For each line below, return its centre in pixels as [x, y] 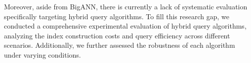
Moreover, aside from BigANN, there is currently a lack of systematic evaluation [126, 6]
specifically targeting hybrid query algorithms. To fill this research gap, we [117, 16]
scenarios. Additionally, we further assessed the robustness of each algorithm [120, 45]
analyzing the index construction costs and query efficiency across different [117, 35]
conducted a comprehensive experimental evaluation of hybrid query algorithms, [125, 26]
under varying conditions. [42, 54]
